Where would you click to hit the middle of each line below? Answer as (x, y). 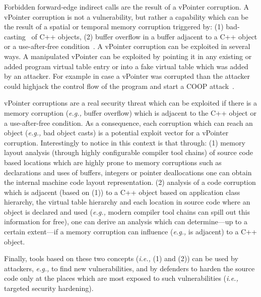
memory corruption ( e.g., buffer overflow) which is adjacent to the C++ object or (130, 112)
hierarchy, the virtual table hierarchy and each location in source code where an (127, 202)
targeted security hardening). (49, 288)
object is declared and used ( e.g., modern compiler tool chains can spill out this (127, 211)
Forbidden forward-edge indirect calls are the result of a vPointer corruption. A (126, 7)
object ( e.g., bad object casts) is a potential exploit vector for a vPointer (116, 133)
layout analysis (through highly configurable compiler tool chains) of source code (129, 152)
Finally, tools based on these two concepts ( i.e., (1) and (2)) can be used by (121, 258)
